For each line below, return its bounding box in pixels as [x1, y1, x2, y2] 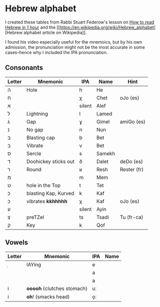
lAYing [26, 261, 42, 268]
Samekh [96, 150, 115, 157]
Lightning [26, 110, 48, 117]
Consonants [5, 64, 43, 72]
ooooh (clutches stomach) [26, 285, 88, 292]
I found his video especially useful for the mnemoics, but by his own [5, 39, 142, 45]
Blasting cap [26, 134, 55, 141]
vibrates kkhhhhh [26, 198, 68, 205]
